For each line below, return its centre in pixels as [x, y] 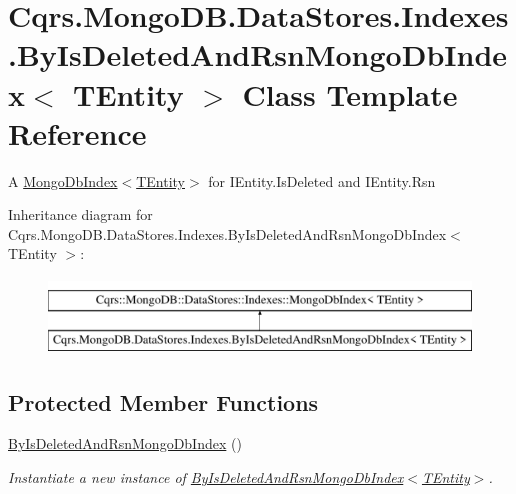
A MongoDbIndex [63, 180]
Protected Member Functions [163, 401]
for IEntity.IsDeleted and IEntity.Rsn [322, 180]
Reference [77, 132]
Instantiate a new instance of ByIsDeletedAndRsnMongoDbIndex [206, 477]
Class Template [350, 93]
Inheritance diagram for [80, 214]
